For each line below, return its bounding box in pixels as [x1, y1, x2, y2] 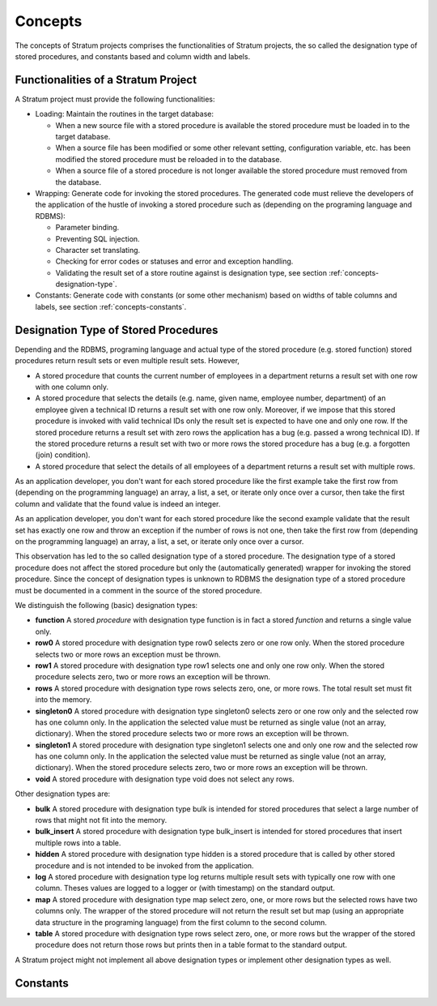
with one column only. [35, 382, 109, 392]
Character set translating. [55, 245, 141, 255]
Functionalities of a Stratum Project [15, 73, 197, 87]
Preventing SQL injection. [55, 233, 141, 243]
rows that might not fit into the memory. [35, 816, 168, 825]
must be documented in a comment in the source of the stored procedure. [15, 585, 262, 595]
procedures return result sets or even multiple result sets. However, [15, 356, 240, 366]
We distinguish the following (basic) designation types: [15, 600, 198, 610]
